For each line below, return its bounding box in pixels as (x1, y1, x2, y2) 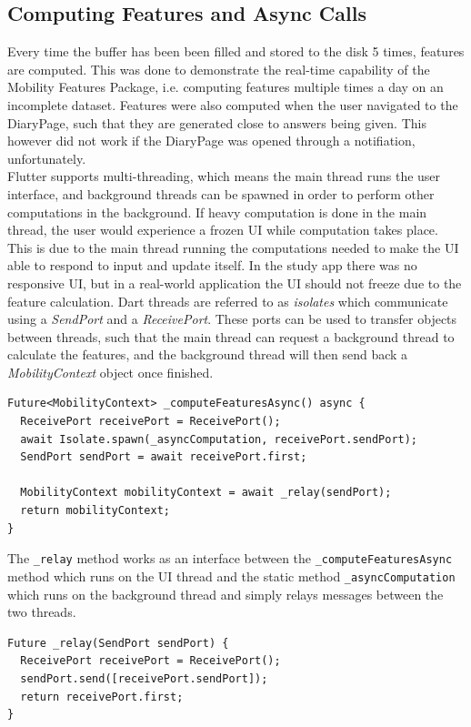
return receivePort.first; (20, 690, 184, 703)
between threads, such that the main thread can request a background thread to (7, 327, 455, 346)
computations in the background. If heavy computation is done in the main (7, 202, 427, 221)
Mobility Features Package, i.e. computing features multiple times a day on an (7, 77, 444, 96)
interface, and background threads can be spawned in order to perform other (7, 184, 435, 203)
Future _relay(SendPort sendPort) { (7, 636, 229, 650)
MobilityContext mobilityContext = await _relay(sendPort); (20, 486, 392, 500)
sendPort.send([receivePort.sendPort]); (20, 671, 268, 685)
